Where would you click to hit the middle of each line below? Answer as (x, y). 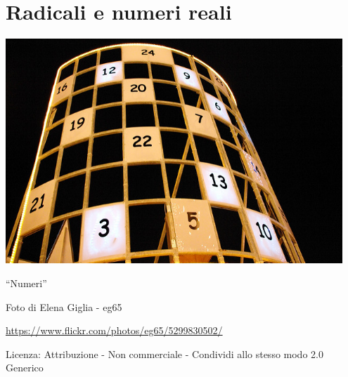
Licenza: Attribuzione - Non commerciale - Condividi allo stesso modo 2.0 (165, 353)
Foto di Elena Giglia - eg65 (64, 306)
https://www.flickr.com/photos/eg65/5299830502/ (114, 330)
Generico (25, 368)
